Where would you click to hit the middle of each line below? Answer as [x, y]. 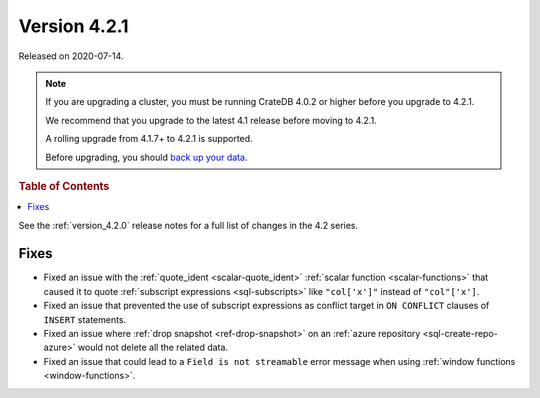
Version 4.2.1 [73, 26]
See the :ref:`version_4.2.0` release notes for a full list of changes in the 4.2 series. [188, 225]
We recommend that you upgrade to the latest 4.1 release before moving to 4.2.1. [211, 120]
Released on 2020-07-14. [71, 56]
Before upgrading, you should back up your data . [146, 157]
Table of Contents [64, 186]
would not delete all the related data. [153, 347]
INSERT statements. [85, 319]
